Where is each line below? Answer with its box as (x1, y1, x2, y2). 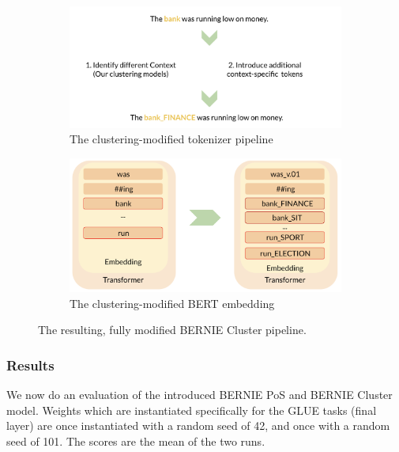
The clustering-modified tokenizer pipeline (70, 131, 273, 147)
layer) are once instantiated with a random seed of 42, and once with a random (6, 417, 390, 434)
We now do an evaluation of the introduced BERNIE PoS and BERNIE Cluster (6, 386, 393, 403)
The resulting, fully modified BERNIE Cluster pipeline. (38, 321, 307, 338)
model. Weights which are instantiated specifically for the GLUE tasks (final (6, 401, 377, 418)
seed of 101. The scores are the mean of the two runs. (6, 432, 265, 449)
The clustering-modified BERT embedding (70, 294, 275, 311)
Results (6, 355, 55, 374)
